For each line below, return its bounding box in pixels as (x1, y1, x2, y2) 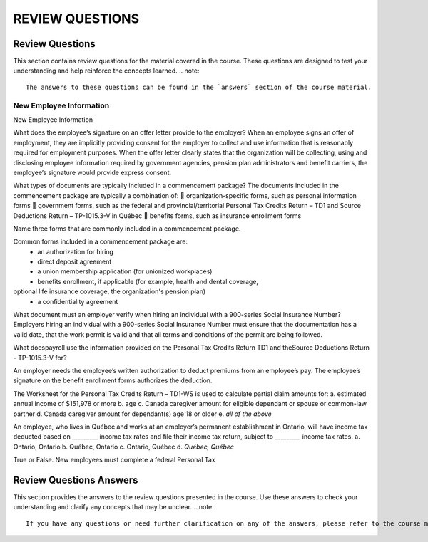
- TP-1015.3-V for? (13, 353, 67, 362)
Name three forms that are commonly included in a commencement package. (13, 224, 241, 233)
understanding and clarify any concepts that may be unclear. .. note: (13, 503, 214, 511)
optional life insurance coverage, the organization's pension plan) (13, 287, 206, 296)
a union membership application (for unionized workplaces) (37, 267, 213, 276)
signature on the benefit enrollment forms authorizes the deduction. (13, 376, 213, 385)
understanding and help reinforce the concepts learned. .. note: (13, 66, 200, 75)
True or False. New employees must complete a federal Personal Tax (13, 456, 215, 464)
